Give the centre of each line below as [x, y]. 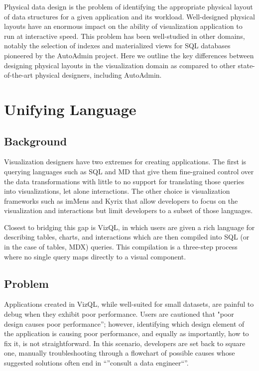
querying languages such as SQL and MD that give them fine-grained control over [129, 171]
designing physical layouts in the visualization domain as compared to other [120, 65]
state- [246, 65]
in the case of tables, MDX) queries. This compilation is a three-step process [121, 247]
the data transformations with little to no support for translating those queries [124, 181]
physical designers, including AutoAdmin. [98, 75]
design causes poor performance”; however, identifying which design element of [124, 323]
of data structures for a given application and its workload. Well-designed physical [129, 16]
